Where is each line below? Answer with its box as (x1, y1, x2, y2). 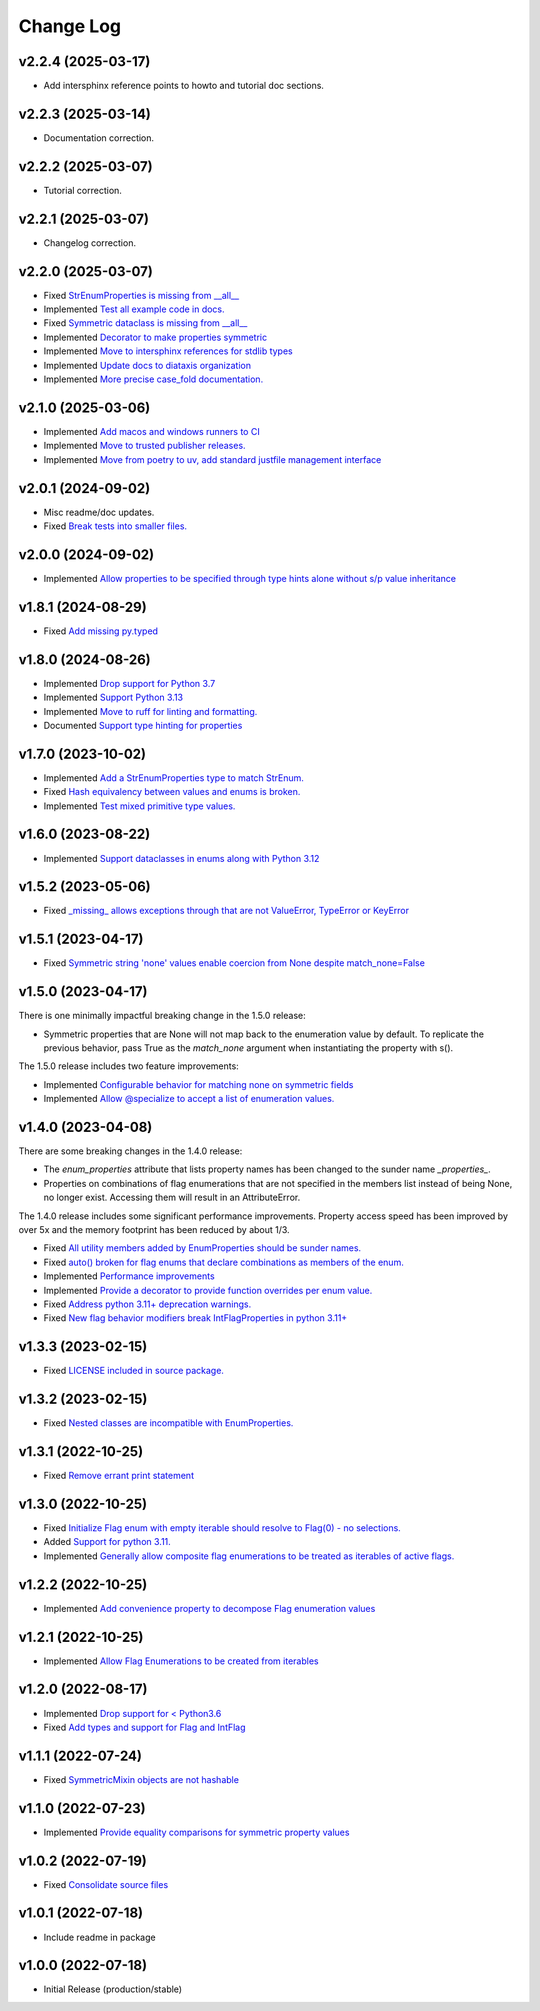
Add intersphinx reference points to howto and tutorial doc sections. (43, 80, 325, 92)
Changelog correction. (43, 236, 137, 249)
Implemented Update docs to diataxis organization (43, 359, 252, 371)
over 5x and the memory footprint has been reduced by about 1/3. (18, 1224, 290, 1236)
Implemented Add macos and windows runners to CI (43, 425, 260, 437)
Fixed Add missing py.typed (43, 625, 159, 637)
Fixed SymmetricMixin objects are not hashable (43, 1773, 240, 1785)
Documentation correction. (43, 131, 155, 144)
